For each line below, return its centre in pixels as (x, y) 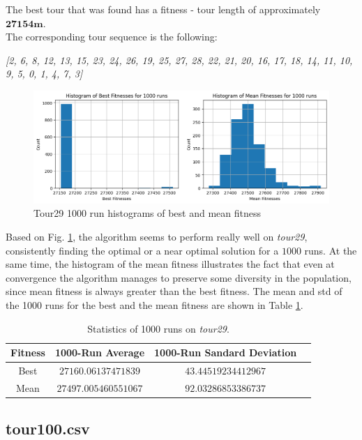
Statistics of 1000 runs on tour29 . (158, 328)
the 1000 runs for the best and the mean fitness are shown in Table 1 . (154, 304)
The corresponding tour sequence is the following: (112, 37)
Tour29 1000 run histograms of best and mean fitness (148, 213)
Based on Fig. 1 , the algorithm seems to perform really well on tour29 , (157, 236)
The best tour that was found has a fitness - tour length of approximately (163, 9)
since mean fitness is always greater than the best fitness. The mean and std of (174, 291)
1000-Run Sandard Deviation (226, 352)
